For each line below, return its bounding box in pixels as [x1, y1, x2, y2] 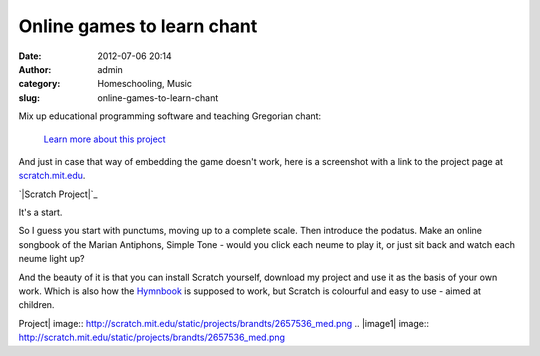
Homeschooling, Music [97, 78, 192, 90]
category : [18, 78, 61, 90]
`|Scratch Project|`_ [18, 188, 99, 200]
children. [18, 299, 55, 311]
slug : [18, 91, 40, 104]
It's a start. [18, 206, 63, 219]
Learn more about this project [43, 133, 166, 145]
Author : [18, 63, 52, 75]
